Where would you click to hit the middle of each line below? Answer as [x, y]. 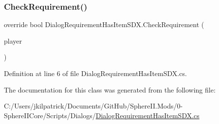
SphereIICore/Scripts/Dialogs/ [50, 115]
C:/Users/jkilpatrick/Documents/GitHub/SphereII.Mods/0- [93, 106]
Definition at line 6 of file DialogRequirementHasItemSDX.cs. [95, 73]
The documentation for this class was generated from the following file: [110, 89]
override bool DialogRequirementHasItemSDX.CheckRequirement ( [104, 24]
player [13, 40]
